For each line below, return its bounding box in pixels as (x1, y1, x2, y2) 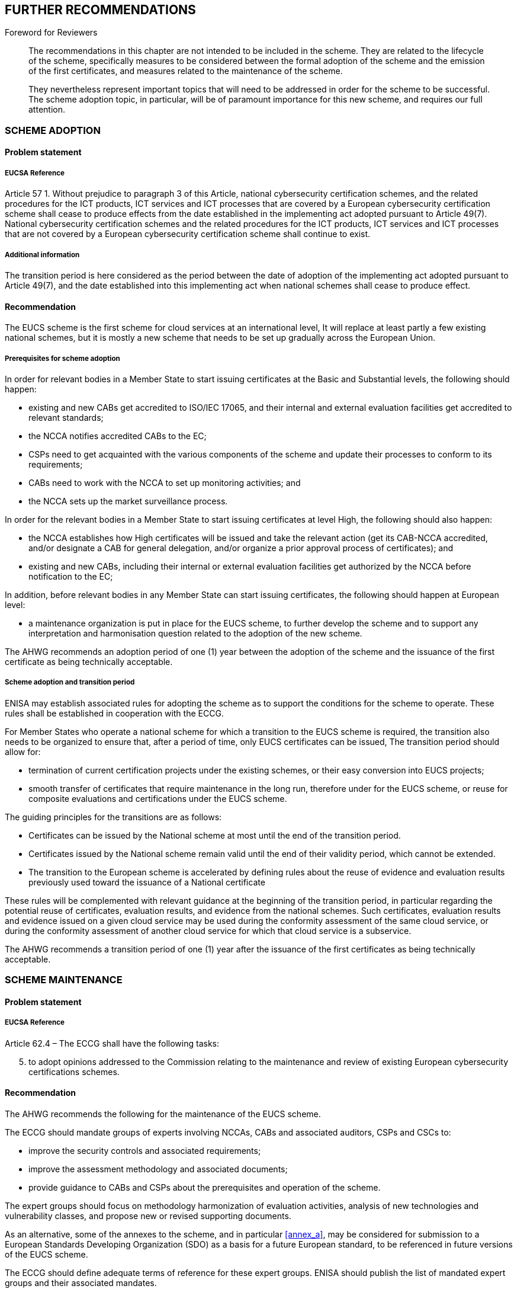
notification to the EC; (28, 571, 113, 581)
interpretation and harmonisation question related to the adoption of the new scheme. (28, 628, 362, 638)
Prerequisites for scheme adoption (5, 354, 120, 363)
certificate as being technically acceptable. (5, 656, 173, 667)
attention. (28, 104, 65, 115)
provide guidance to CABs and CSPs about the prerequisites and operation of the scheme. (28, 1182, 381, 1192)
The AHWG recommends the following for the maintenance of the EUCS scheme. (5, 1108, 321, 1119)
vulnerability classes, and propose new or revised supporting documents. (5, 1210, 291, 1221)
